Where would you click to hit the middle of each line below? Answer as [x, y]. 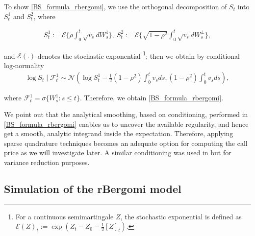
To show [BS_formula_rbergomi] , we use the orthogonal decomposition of [115, 6]
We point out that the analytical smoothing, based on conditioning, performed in [126, 114]
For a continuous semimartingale [64, 216]
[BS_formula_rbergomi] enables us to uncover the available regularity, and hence [126, 124]
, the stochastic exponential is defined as [181, 216]
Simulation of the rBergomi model [93, 188]
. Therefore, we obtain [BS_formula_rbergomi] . [152, 98]
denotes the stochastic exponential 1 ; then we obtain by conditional [139, 55]
